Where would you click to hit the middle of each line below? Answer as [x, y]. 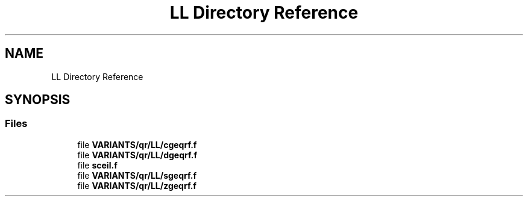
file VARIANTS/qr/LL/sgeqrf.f [137, 175]
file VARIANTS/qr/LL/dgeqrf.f [137, 155]
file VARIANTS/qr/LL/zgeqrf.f [137, 185]
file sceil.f [97, 165]
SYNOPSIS [38, 100]
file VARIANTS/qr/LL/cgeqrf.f [137, 144]
